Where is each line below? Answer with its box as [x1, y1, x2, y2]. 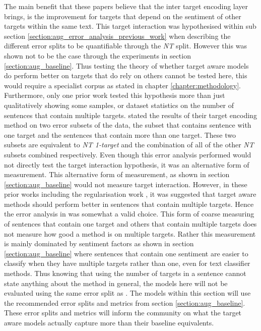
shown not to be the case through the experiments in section [4, 50, 191, 61]
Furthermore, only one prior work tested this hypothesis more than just [4, 90, 225, 100]
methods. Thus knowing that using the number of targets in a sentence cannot [4, 268, 246, 279]
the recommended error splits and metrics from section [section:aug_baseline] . [4, 297, 245, 308]
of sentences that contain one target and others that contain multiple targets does [4, 218, 257, 229]
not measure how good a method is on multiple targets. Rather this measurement [4, 228, 256, 239]
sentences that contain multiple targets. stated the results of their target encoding [4, 109, 257, 120]
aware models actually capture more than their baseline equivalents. [4, 317, 214, 327]
